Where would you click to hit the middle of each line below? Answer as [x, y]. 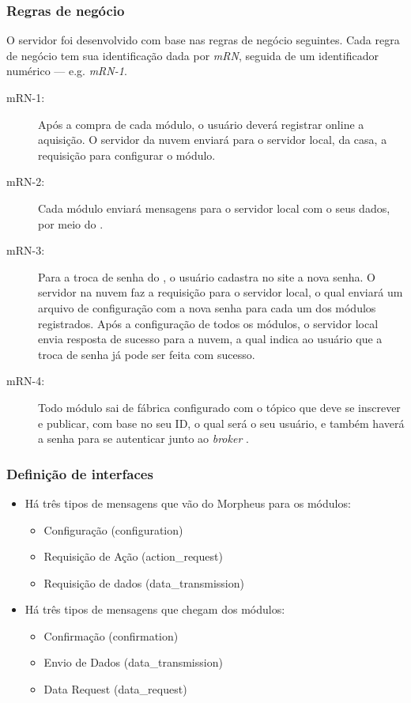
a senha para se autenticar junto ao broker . [143, 438]
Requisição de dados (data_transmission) [144, 582]
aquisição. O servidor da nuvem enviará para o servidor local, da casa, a [213, 140]
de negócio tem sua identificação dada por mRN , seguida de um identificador [192, 55]
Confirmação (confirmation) [111, 635]
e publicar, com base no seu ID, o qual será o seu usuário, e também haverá [221, 423]
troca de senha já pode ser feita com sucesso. [147, 354]
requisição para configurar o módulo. [127, 155]
